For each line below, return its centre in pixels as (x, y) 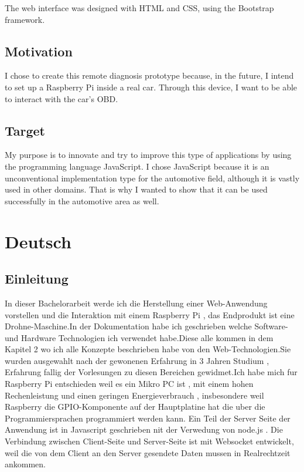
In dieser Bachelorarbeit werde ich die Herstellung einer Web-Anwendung (136, 303)
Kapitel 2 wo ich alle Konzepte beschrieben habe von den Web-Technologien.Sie (148, 349)
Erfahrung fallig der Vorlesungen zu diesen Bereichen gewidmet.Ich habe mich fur (151, 372)
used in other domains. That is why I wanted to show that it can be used (136, 189)
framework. (25, 19)
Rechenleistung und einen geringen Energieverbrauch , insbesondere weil (134, 395)
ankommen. (25, 464)
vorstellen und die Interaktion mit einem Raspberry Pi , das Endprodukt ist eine (150, 314)
